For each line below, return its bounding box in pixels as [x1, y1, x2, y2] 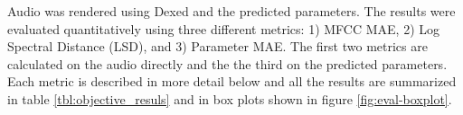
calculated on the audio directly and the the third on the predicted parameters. [7, 54, 448, 73]
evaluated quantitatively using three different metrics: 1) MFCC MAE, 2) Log [7, 19, 440, 38]
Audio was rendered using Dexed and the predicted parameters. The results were [7, 2, 456, 20]
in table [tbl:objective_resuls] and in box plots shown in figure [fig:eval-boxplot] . [7, 89, 452, 108]
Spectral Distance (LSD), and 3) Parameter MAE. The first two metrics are [7, 37, 428, 56]
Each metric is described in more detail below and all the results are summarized [7, 72, 457, 91]
